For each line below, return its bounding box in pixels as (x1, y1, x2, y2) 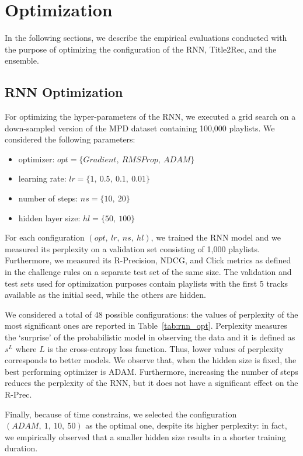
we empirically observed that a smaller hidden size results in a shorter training (5, 430, 286, 443)
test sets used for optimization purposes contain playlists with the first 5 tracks (5, 277, 288, 289)
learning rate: (18, 172, 67, 185)
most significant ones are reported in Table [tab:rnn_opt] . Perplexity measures (5, 319, 287, 332)
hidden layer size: (18, 211, 81, 224)
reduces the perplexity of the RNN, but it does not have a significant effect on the (5, 377, 298, 389)
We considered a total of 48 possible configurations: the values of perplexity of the (5, 308, 298, 320)
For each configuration (5, 231, 85, 243)
